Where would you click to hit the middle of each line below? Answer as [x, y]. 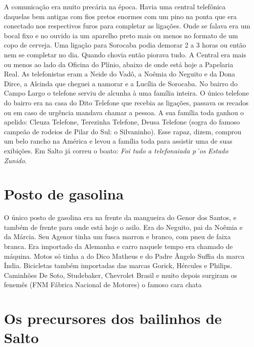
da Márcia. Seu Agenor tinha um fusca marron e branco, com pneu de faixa [117, 236]
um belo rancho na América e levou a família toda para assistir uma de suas [118, 141]
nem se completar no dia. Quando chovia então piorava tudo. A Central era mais [125, 54]
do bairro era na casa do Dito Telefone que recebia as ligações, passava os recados [126, 102]
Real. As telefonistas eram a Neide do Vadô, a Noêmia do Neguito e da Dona [120, 74]
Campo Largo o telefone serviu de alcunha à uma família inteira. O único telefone [127, 93]
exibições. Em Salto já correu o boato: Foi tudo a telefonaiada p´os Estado [116, 150]
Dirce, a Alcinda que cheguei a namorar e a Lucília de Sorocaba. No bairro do [121, 83]
